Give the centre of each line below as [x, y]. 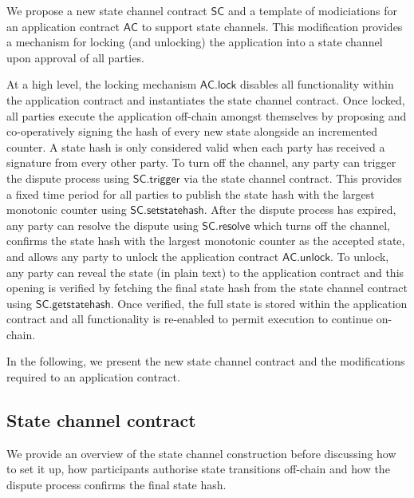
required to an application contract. [93, 377]
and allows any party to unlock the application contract [143, 256]
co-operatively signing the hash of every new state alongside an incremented [192, 131]
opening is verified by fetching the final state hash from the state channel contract [207, 288]
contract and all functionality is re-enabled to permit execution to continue [190, 319]
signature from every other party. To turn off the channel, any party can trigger [201, 162]
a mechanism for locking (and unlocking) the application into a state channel [195, 42]
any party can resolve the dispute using [103, 225]
